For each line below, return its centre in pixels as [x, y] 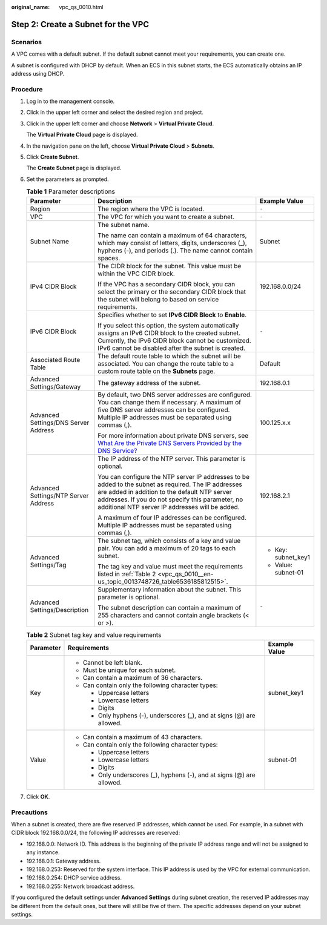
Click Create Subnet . [53, 157]
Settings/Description [59, 610]
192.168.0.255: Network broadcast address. [81, 886]
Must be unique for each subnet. [129, 670]
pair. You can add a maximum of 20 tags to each [167, 548]
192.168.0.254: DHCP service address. [74, 878]
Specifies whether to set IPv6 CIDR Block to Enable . [172, 315]
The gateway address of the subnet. [149, 383]
